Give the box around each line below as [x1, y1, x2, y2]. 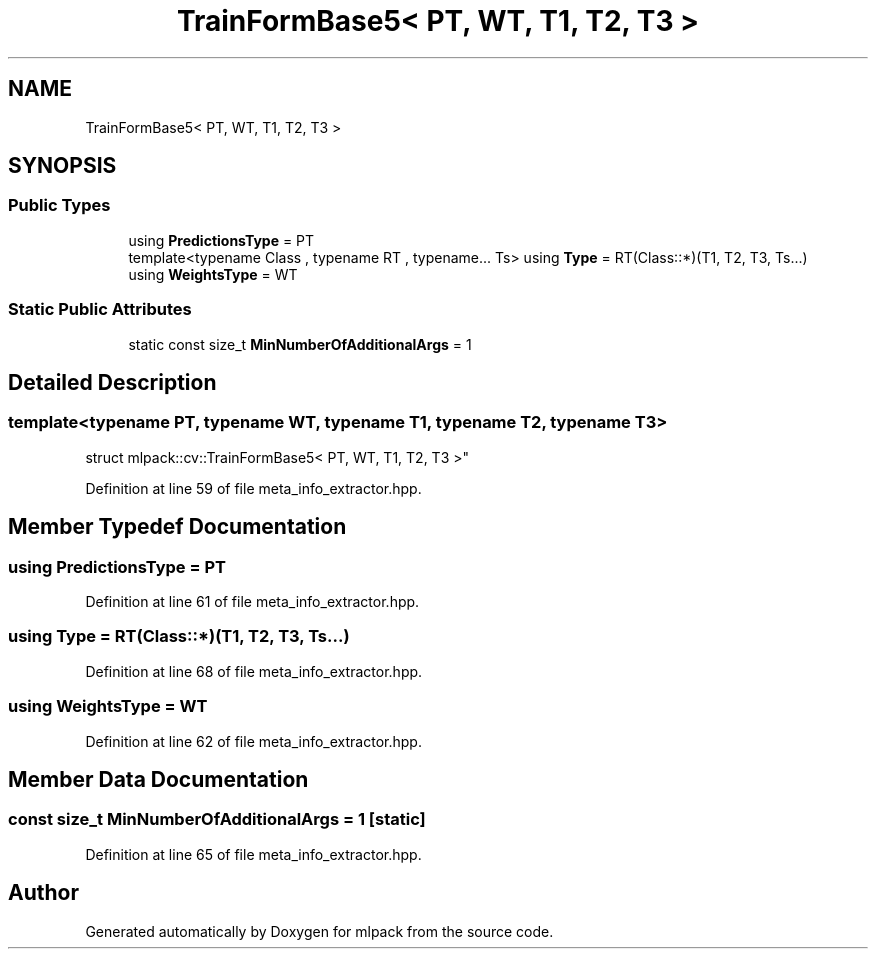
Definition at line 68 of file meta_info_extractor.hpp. [85, 662, 423, 680]
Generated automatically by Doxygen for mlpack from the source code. [85, 922, 554, 940]
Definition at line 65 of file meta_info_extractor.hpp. [85, 845, 422, 863]
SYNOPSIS [8, 153, 117, 179]
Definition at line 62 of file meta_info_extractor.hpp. [85, 732, 422, 750]
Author [8, 880, 79, 906]
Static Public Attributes [8, 299, 192, 320]
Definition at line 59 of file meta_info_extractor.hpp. [85, 479, 422, 497]
